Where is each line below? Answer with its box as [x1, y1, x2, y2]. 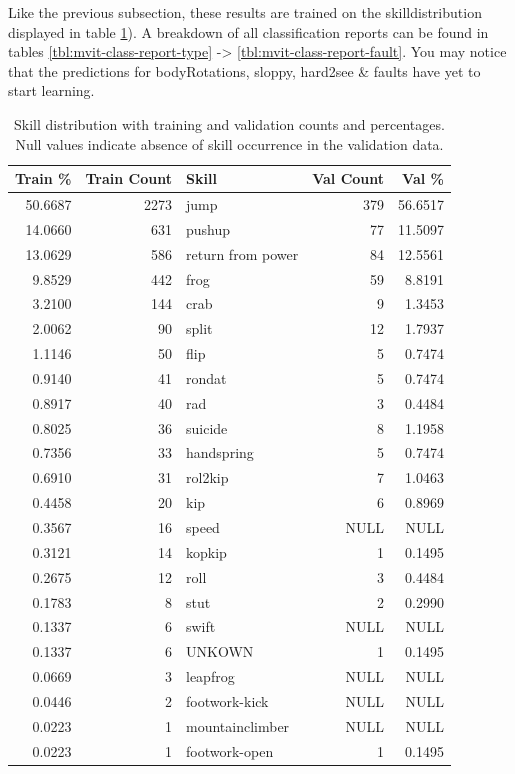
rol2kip [186, 467, 229, 488]
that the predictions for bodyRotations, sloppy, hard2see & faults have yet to [8, 60, 481, 81]
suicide [186, 417, 228, 438]
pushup [186, 218, 231, 239]
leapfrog [186, 666, 235, 687]
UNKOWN [186, 641, 254, 662]
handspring [186, 442, 254, 463]
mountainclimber [186, 715, 290, 736]
